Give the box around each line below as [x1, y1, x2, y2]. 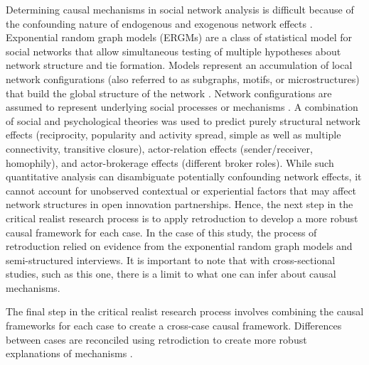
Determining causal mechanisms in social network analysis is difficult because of [6, 2, 354, 16]
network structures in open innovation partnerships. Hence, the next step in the [6, 197, 353, 212]
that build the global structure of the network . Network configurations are [6, 85, 332, 100]
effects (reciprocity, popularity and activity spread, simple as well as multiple [6, 127, 341, 142]
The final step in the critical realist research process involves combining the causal [6, 304, 364, 319]
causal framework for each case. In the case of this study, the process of [6, 224, 317, 239]
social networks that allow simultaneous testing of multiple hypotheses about [6, 43, 341, 58]
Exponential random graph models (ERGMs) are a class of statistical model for [6, 30, 353, 45]
